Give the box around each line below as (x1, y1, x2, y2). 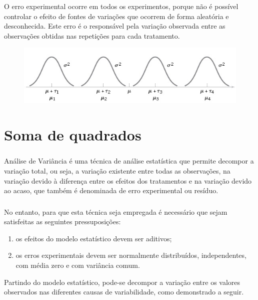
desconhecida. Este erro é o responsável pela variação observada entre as (4, 21, 225, 31)
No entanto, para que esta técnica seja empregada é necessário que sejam (4, 206, 227, 217)
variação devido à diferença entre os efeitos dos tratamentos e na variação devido (4, 175, 252, 186)
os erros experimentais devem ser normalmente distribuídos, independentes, (15, 250, 246, 260)
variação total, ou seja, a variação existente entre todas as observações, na (4, 165, 230, 176)
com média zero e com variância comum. (15, 260, 140, 270)
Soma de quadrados (4, 124, 141, 145)
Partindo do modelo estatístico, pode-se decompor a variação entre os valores (4, 276, 240, 287)
